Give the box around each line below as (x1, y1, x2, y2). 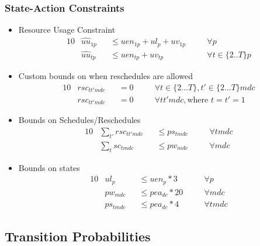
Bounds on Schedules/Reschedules (18, 114, 141, 126)
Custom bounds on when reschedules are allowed (18, 70, 193, 82)
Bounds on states (18, 161, 80, 173)
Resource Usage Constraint (18, 23, 116, 36)
